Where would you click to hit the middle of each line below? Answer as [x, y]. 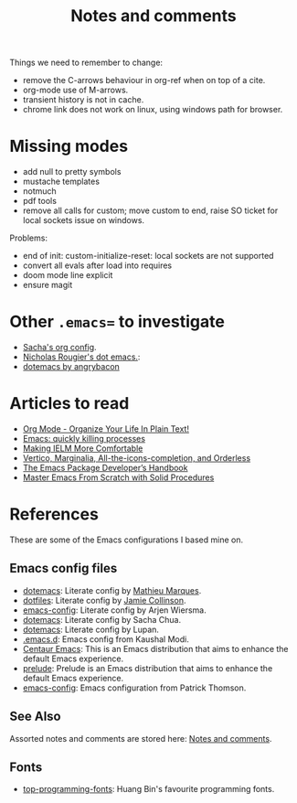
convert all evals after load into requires [97, 265]
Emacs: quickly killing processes [84, 439]
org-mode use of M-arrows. [75, 90]
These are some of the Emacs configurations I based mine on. [127, 540]
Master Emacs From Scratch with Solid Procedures [118, 477]
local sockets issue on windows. [83, 220]
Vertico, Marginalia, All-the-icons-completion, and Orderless [137, 458]
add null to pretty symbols [72, 172]
